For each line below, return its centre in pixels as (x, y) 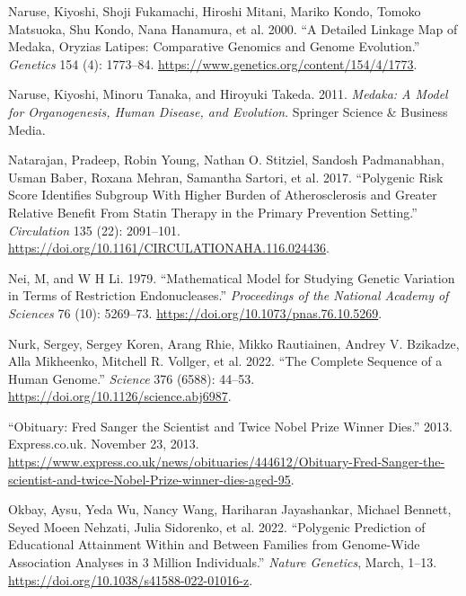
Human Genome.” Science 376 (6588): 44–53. (132, 378)
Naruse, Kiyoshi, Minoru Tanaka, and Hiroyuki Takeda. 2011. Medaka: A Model (228, 94)
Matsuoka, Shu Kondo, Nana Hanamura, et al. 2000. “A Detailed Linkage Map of (233, 28)
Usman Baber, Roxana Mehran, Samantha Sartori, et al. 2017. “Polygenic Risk (226, 177)
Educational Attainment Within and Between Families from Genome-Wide (214, 544)
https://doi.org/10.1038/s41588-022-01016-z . (131, 579)
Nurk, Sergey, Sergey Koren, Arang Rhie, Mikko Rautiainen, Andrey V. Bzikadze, (234, 343)
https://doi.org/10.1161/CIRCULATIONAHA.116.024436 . (169, 248)
